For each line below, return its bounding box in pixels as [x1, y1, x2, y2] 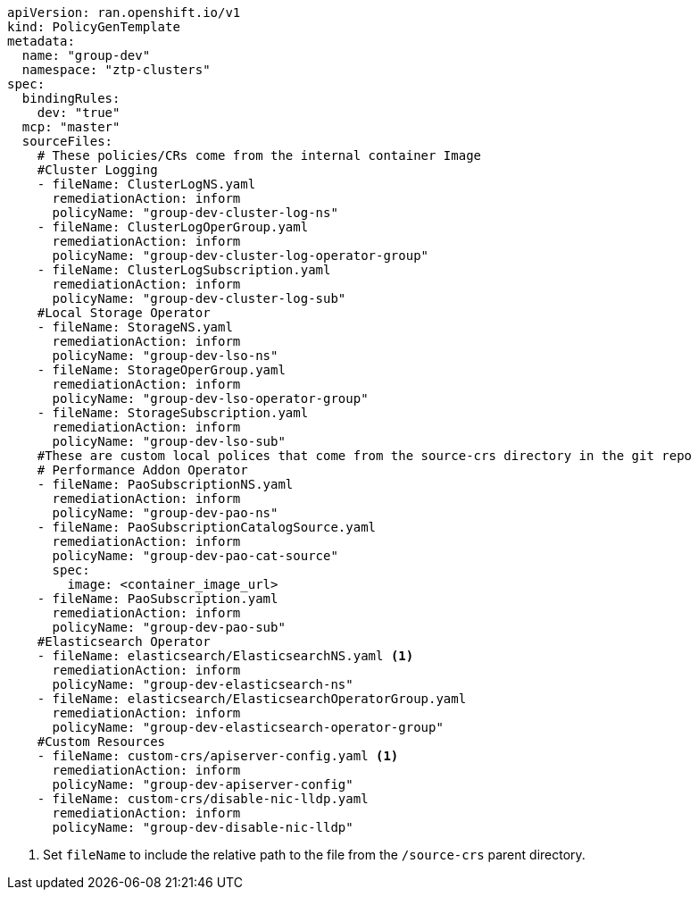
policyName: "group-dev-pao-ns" [52, 506, 278, 520]
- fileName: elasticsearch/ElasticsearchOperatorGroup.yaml [37, 692, 467, 706]
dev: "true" [37, 105, 120, 120]
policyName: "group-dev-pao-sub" [52, 620, 286, 634]
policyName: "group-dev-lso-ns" [52, 348, 278, 363]
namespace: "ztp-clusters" [21, 63, 211, 77]
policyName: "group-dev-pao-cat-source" [52, 549, 338, 563]
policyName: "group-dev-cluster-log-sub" [52, 291, 346, 306]
